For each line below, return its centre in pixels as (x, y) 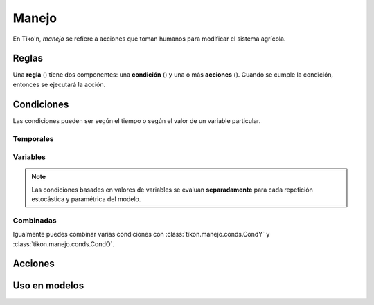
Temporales (33, 138)
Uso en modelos (48, 286)
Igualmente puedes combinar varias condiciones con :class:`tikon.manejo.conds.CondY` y (141, 234)
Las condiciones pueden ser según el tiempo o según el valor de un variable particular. (137, 120)
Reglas (28, 58)
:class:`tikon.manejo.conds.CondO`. (63, 244)
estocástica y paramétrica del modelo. (86, 199)
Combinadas (35, 220)
